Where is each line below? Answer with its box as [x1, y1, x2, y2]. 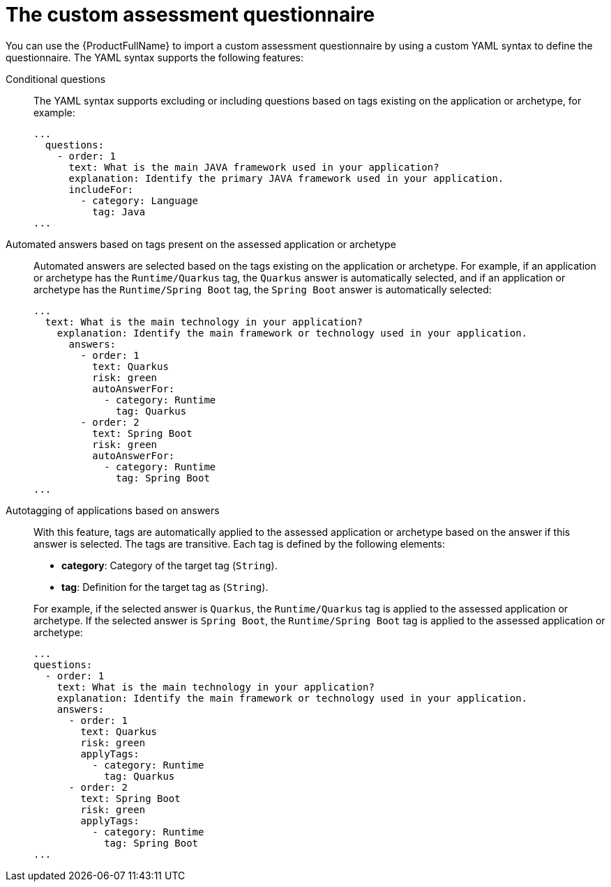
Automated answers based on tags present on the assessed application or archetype [6, 238, 396, 250]
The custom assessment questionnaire [6, 3, 375, 26]
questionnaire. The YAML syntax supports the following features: [6, 51, 303, 63]
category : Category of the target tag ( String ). [61, 559, 278, 571]
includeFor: [68, 183, 134, 195]
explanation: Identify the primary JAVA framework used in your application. [68, 172, 504, 184]
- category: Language [80, 194, 199, 206]
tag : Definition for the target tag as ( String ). [61, 580, 269, 593]
